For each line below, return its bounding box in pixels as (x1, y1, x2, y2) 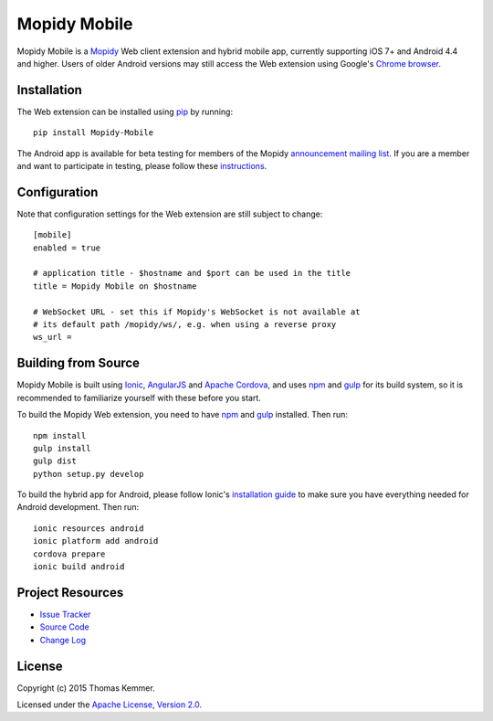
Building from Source (16, 355, 141, 371)
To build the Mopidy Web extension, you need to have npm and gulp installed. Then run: (16, 409, 349, 420)
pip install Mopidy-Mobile (33, 128, 154, 138)
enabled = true (33, 242, 101, 253)
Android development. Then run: (16, 502, 140, 513)
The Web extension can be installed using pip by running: (16, 106, 233, 117)
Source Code (39, 621, 90, 632)
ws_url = (33, 332, 72, 343)
